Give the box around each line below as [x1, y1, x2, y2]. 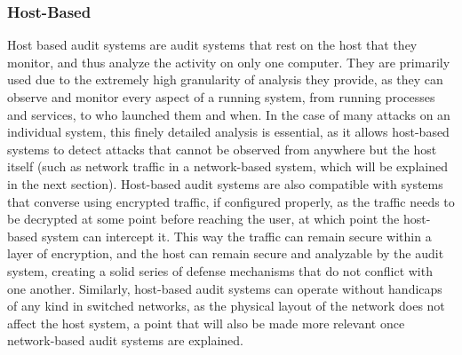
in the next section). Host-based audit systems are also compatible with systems [7, 174, 443, 193]
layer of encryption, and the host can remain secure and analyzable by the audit [7, 244, 444, 263]
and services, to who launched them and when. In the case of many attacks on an [7, 105, 450, 123]
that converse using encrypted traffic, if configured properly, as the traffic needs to [7, 192, 455, 210]
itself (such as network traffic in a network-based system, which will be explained [7, 157, 448, 176]
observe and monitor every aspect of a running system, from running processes [7, 88, 435, 106]
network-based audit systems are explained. [7, 331, 243, 350]
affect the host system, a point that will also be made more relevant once [7, 313, 405, 332]
